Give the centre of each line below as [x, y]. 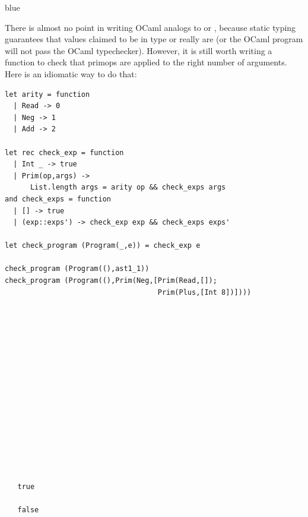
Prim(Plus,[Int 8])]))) [204, 292]
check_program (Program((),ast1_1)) [77, 269]
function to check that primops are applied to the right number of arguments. [146, 62]
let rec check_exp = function [64, 152]
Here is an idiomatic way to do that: [71, 73]
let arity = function [47, 94]
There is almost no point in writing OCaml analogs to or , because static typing [150, 27]
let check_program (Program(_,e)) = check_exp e [103, 246]
